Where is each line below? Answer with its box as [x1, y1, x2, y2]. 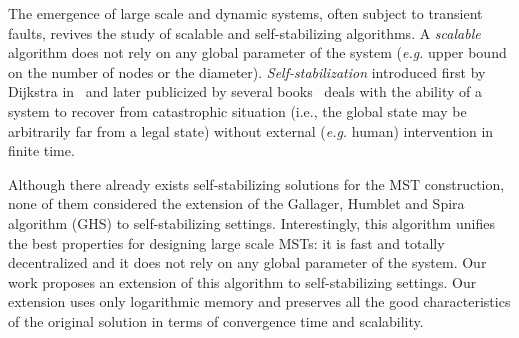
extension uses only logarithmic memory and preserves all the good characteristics [8, 291, 511, 312]
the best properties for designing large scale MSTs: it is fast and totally [8, 232, 445, 253]
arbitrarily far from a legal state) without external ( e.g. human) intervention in [8, 120, 494, 141]
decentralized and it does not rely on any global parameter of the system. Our [8, 252, 487, 273]
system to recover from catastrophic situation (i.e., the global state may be [8, 100, 467, 121]
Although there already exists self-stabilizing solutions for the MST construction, [8, 173, 505, 194]
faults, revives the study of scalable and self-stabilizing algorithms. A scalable [8, 22, 481, 43]
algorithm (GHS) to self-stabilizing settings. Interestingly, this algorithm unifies [8, 212, 495, 233]
